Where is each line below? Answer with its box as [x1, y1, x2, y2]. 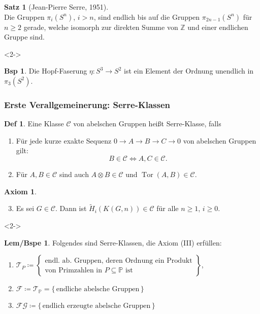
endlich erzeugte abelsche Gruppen [42, 302, 151, 310]
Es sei [16, 203, 35, 214]
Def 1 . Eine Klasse [4, 118, 64, 129]
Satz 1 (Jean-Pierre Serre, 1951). [4, 2, 109, 12]
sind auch [59, 168, 89, 179]
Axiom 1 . [4, 186, 37, 196]
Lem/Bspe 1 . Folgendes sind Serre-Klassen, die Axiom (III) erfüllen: [4, 237, 222, 248]
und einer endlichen [187, 21, 248, 32]
